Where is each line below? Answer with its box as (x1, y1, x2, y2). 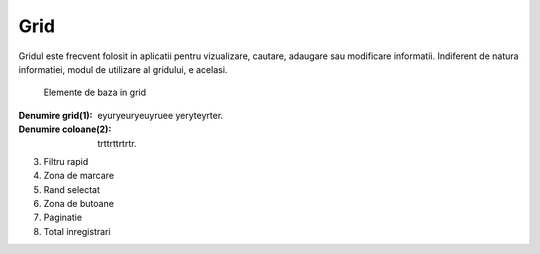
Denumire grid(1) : (18, 109, 93, 121)
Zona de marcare (43, 170, 115, 182)
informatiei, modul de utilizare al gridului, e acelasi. (18, 63, 228, 75)
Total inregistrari (43, 225, 111, 237)
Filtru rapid (43, 155, 89, 167)
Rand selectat (43, 183, 100, 195)
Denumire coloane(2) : (18, 123, 112, 135)
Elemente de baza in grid (43, 86, 147, 99)
